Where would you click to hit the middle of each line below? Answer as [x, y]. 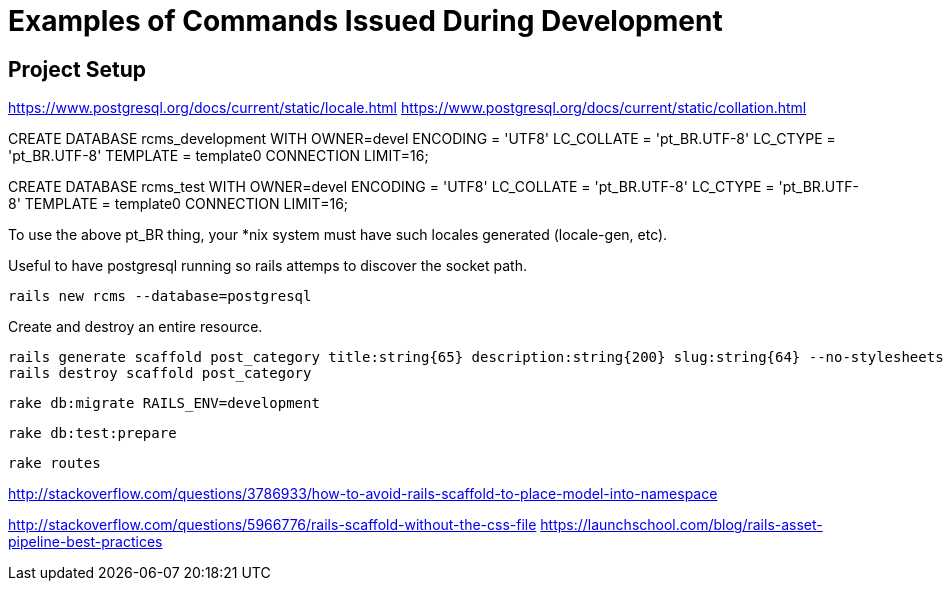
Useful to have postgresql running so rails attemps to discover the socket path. [267, 266]
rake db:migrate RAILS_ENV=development [164, 403]
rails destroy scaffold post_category [160, 373]
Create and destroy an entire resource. [135, 327]
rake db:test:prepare [92, 433]
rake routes [54, 463]
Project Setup [77, 69]
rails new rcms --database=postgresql [160, 296]
